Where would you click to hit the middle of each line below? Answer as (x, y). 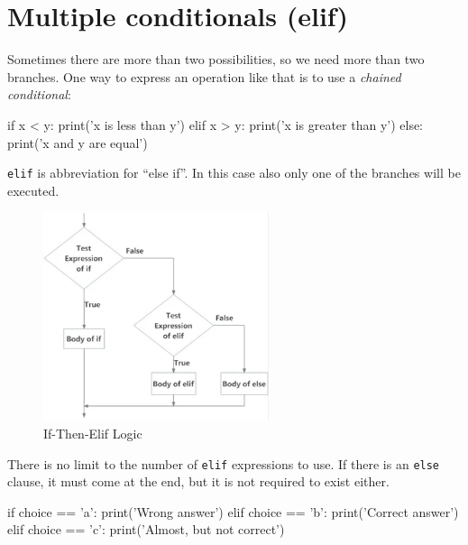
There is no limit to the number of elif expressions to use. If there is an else (224, 463)
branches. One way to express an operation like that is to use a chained (204, 76)
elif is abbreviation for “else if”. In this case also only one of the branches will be (234, 173)
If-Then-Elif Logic (93, 433)
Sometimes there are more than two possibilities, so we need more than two (216, 59)
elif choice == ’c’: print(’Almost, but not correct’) (146, 529)
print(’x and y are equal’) (78, 142)
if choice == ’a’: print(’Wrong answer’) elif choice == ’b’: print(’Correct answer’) (233, 511)
